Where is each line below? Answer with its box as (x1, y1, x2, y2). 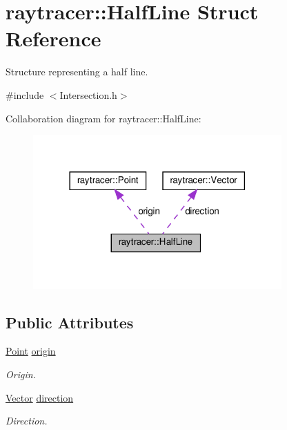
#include (6, 87, 44, 102)
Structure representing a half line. (6, 64, 148, 79)
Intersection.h (59, 87, 117, 102)
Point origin (6, 344, 56, 358)
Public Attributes (6, 311, 134, 333)
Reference (6, 24, 101, 53)
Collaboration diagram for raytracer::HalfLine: (6, 111, 201, 125)
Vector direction (6, 390, 74, 404)
